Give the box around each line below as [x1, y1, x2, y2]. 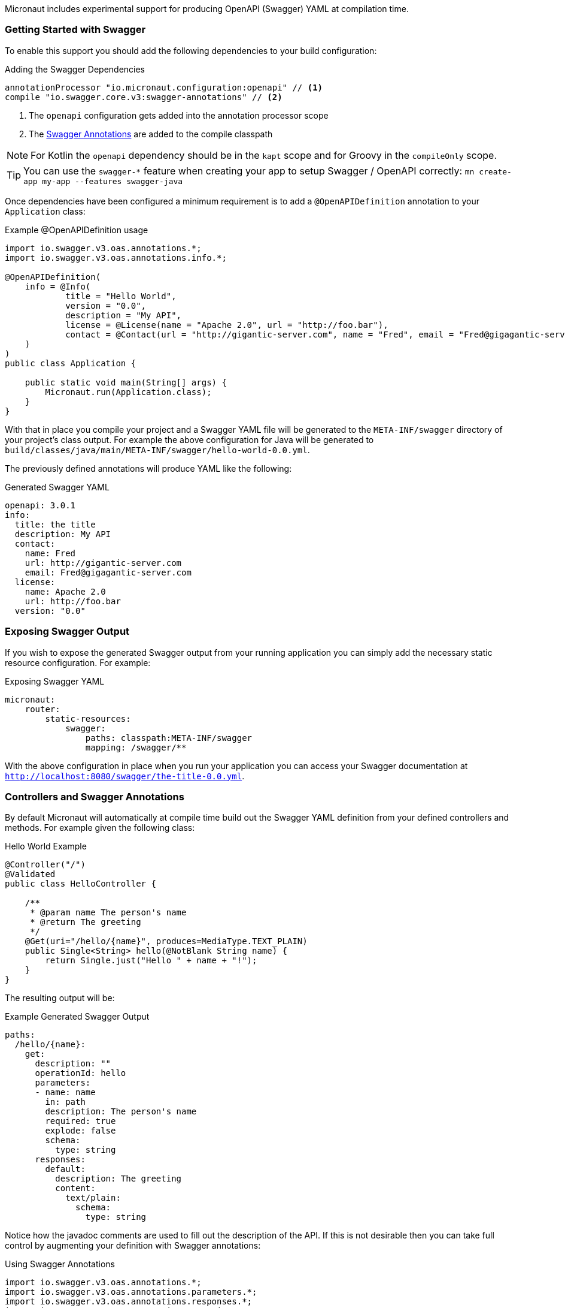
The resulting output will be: [5, 993, 115, 1003]
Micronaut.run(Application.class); [45, 387, 212, 397]
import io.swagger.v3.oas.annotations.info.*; [5, 252, 227, 263]
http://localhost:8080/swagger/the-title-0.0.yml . [5, 770, 245, 781]
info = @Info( [25, 281, 91, 291]
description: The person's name [45, 1107, 197, 1117]
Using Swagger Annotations [5, 1259, 115, 1270]
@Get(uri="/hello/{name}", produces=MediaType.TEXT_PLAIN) [25, 936, 308, 947]
